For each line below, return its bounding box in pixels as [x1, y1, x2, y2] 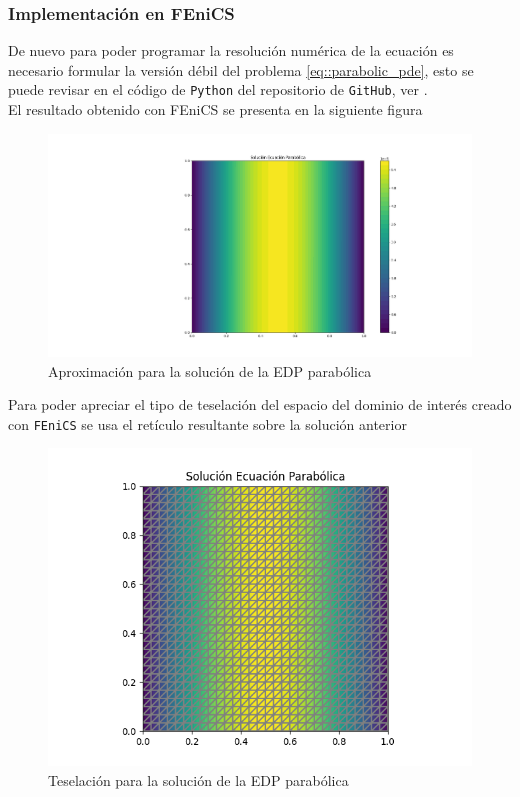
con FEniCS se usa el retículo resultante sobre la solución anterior [8, 413, 407, 434]
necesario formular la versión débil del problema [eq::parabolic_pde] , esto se [8, 59, 474, 80]
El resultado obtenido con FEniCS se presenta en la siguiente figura [8, 99, 423, 120]
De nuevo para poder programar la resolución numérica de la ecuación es [8, 40, 454, 61]
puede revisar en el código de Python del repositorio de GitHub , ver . [8, 79, 428, 100]
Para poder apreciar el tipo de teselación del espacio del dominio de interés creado [8, 394, 512, 415]
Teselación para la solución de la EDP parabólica [48, 770, 349, 791]
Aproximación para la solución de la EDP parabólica [48, 360, 372, 381]
